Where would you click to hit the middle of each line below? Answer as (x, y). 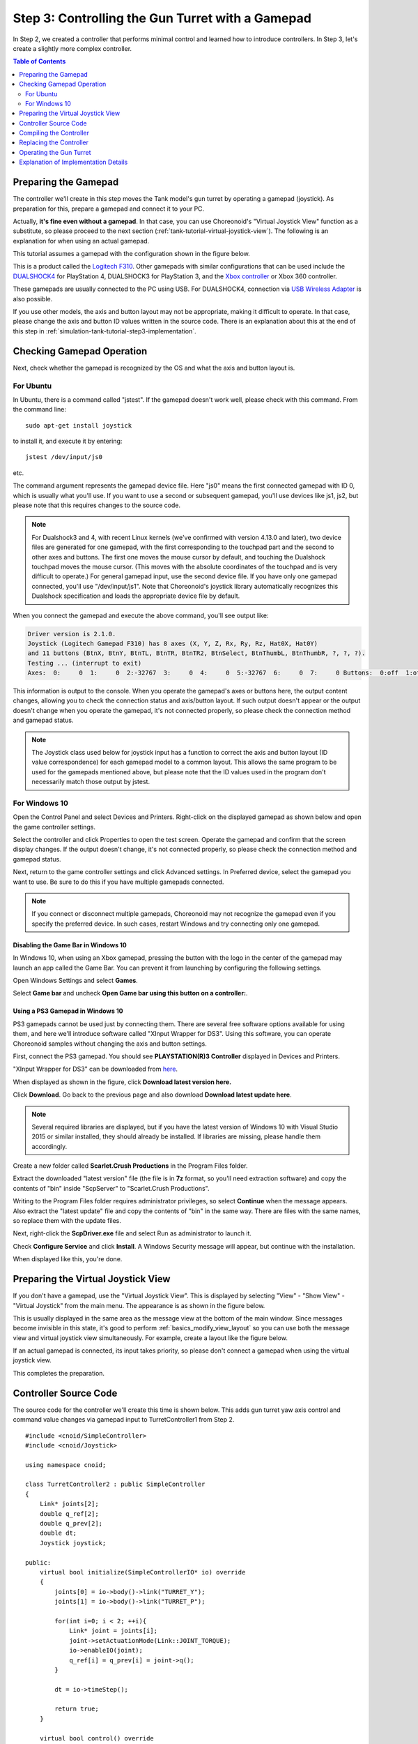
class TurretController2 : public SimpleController (115, 1484)
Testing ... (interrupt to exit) (85, 663)
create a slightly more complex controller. (72, 48)
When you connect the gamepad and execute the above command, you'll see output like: (141, 615)
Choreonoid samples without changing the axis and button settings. (110, 1044)
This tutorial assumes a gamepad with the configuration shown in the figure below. (131, 254)
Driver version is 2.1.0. (72, 634)
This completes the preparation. (59, 1373)
